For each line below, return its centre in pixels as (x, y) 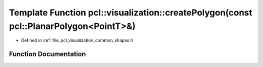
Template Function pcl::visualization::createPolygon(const (131, 13)
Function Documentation (47, 54)
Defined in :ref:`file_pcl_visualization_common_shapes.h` (78, 40)
